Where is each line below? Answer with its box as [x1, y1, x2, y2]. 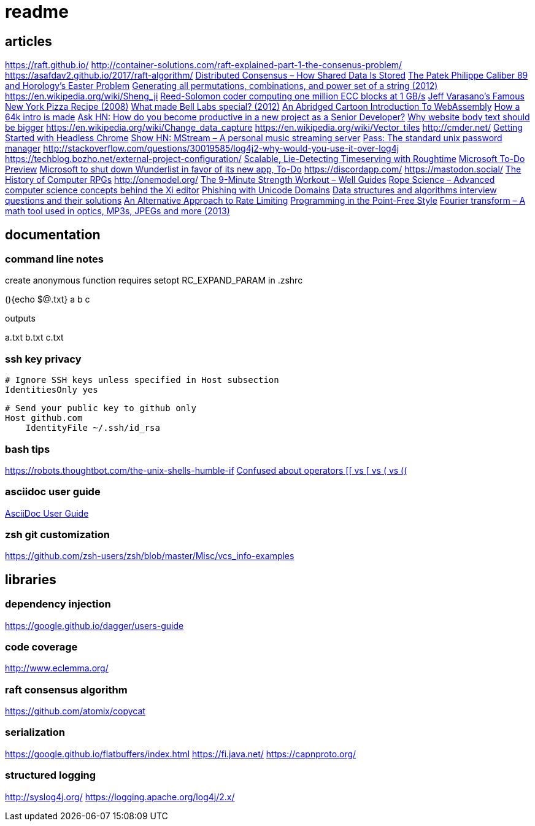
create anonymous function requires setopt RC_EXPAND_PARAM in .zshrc [5, 275, 303, 286]
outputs [5, 313, 36, 324]
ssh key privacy [5, 352, 82, 365]
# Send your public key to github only [5, 403, 196, 414]
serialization [5, 726, 65, 739]
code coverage [5, 640, 78, 653]
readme [5, 1, 69, 22]
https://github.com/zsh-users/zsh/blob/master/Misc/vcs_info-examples [5, 550, 294, 562]
